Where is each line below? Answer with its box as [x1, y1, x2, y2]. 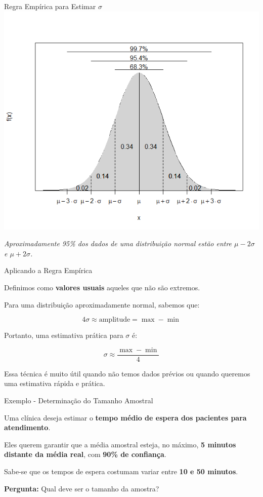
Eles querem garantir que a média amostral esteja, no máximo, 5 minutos [4, 439, 236, 449]
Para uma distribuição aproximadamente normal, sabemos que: [4, 299, 200, 310]
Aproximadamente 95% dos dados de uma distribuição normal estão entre [4, 238, 232, 249]
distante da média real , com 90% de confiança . [4, 449, 166, 460]
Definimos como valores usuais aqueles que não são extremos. [4, 282, 200, 292]
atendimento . [4, 422, 51, 433]
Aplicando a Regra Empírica [4, 265, 93, 276]
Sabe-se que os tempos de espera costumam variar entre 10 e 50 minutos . [4, 466, 238, 476]
